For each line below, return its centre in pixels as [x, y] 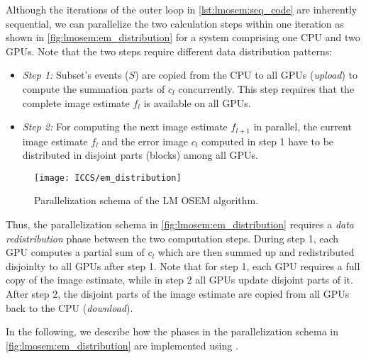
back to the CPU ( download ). [70, 307]
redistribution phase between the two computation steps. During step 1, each [172, 238]
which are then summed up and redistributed [256, 252]
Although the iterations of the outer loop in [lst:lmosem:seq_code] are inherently [182, 9]
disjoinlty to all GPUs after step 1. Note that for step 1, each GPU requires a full [183, 265]
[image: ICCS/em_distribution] [108, 178]
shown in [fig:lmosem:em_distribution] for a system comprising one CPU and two [183, 37]
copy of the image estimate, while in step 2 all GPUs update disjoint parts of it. [179, 280]
